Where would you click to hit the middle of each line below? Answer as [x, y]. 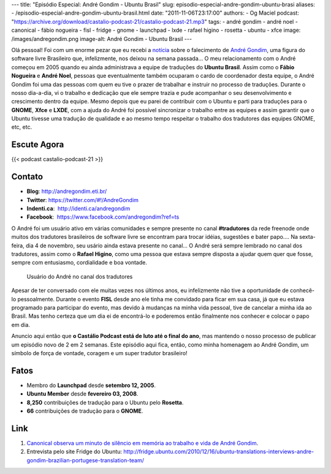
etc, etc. [22, 127]
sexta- [307, 237]
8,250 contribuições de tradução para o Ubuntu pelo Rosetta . [105, 402]
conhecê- [302, 290]
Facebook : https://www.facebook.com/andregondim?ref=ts [103, 217]
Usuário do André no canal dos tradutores [80, 276]
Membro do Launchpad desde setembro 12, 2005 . [91, 385]
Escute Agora [38, 145]
